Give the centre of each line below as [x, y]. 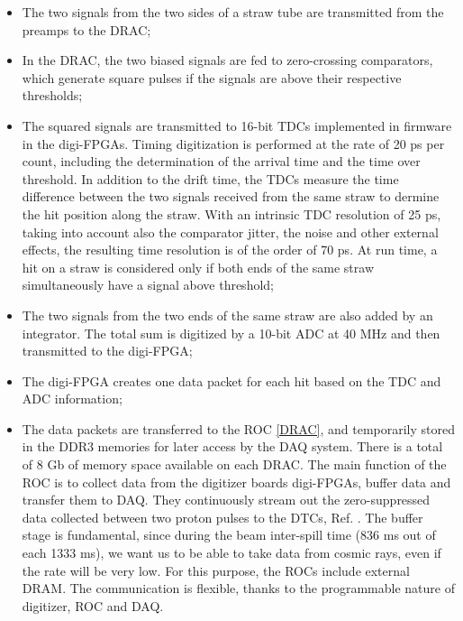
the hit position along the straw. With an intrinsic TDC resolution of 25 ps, [231, 213]
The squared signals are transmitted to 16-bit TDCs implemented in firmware [237, 125]
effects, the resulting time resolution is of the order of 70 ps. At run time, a [230, 250]
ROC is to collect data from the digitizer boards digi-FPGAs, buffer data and [236, 482]
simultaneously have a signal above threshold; [148, 285]
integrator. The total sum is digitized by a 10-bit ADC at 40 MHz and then [231, 333]
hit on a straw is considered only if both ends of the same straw [198, 267]
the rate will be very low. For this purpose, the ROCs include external [216, 570]
